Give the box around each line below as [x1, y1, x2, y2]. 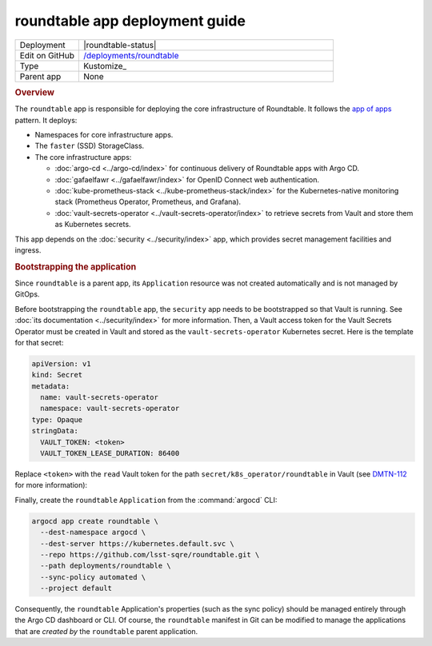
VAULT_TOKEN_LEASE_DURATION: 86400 [40, 449, 180, 457]
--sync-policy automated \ [40, 572, 146, 581]
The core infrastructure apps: [34, 152, 132, 161]
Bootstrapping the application [14, 261, 137, 272]
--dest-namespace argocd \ [40, 528, 146, 537]
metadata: [31, 381, 70, 391]
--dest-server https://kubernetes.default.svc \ [40, 539, 235, 548]
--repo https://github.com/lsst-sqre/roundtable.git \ [40, 550, 260, 559]
